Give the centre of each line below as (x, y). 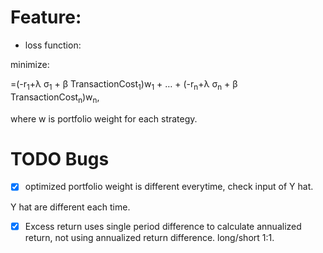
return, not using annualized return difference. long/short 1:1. (149, 237)
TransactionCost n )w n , (55, 98)
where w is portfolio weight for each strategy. (104, 118)
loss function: (53, 45)
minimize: (30, 64)
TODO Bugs (60, 158)
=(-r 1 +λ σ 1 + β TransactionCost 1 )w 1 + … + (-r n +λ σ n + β (124, 84)
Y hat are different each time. (70, 207)
